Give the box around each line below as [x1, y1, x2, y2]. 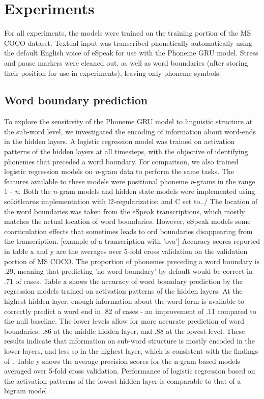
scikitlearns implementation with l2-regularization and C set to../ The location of [4, 196, 258, 207]
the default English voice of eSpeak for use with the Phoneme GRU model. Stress [4, 47, 258, 58]
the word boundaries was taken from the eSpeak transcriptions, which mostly [4, 206, 245, 216]
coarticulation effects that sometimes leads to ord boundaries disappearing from [4, 225, 253, 236]
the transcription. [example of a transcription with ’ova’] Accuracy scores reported [4, 236, 260, 246]
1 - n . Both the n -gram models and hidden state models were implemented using [4, 186, 255, 196]
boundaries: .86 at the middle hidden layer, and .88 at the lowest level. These [4, 325, 245, 336]
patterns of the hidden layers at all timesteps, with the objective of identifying [4, 146, 248, 157]
